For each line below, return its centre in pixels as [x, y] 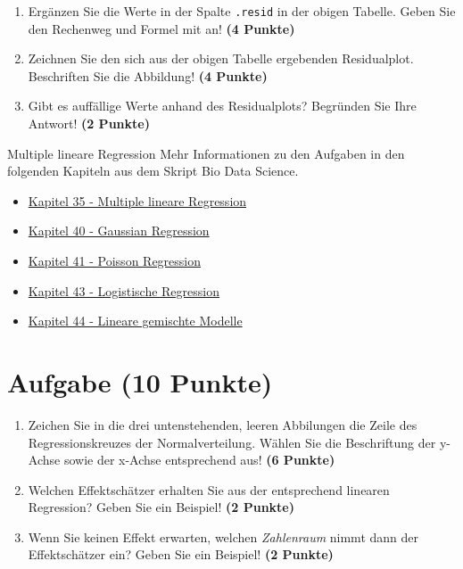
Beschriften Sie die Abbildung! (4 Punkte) [148, 75]
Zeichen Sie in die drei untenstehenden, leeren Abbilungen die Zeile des [223, 424]
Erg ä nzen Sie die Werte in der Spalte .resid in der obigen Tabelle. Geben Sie [242, 11]
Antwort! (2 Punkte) [89, 124]
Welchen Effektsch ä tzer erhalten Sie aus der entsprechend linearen [209, 489]
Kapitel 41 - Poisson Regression [115, 260]
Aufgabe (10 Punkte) [140, 381]
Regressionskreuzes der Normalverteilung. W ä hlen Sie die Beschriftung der [232, 442]
